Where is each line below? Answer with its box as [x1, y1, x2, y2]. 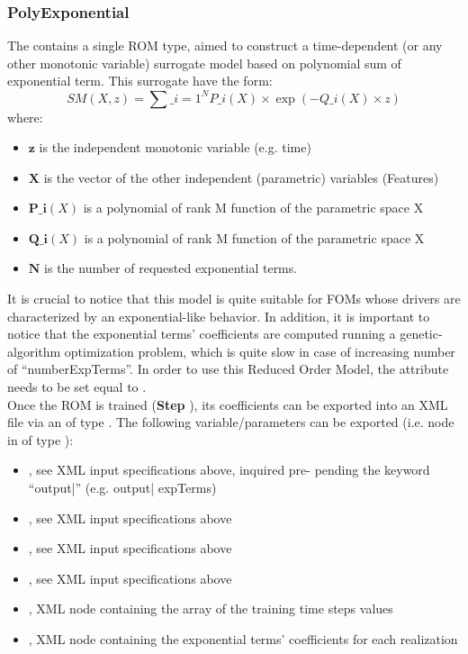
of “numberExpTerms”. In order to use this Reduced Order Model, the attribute [7, 359, 449, 378]
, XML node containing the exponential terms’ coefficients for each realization [28, 629, 458, 648]
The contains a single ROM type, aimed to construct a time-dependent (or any [7, 36, 443, 55]
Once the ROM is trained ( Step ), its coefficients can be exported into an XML [7, 395, 448, 413]
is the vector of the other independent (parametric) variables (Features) [43, 168, 439, 186]
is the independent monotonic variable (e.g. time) [39, 138, 311, 157]
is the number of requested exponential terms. [44, 259, 298, 277]
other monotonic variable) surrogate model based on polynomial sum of [7, 53, 401, 72]
